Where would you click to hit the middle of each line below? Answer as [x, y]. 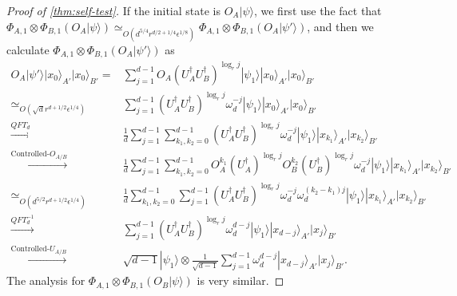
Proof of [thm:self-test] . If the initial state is [113, 10]
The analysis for [46, 280]
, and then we [340, 26]
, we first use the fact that [318, 10]
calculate [28, 49]
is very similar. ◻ [240, 280]
